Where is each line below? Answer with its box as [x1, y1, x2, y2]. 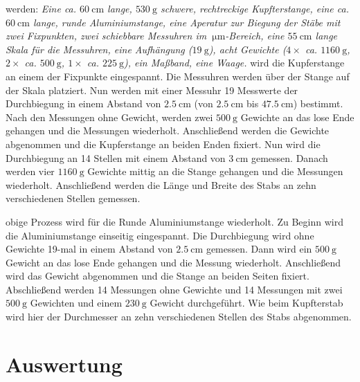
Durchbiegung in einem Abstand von [6, 96, 161, 111]
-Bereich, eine [225, 28, 285, 43]
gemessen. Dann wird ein [206, 242, 312, 256]
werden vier [6, 164, 55, 179]
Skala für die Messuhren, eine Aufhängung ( [6, 42, 192, 56]
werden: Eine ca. [6, 1, 77, 15]
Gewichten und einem [30, 295, 123, 310]
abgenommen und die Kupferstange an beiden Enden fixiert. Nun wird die [6, 136, 321, 151]
